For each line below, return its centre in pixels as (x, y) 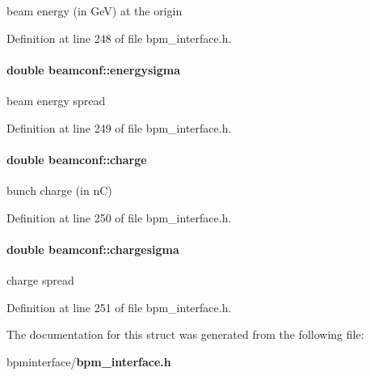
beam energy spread (56, 100)
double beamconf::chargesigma (93, 249)
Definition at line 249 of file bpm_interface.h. (119, 127)
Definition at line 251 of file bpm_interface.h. (119, 307)
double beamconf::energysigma (94, 69)
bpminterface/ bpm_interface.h (89, 361)
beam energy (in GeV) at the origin (95, 11)
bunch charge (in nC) (59, 190)
